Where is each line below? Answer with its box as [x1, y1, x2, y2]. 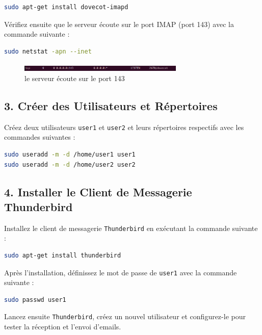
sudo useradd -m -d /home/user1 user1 [4, 151, 136, 159]
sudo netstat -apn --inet [4, 47, 92, 55]
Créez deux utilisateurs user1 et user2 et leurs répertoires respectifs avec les [4, 121, 244, 132]
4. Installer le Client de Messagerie [4, 184, 192, 199]
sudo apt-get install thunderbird [4, 252, 121, 260]
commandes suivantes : [4, 132, 75, 142]
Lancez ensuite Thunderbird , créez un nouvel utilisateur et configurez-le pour [4, 311, 246, 322]
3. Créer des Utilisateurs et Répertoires [4, 97, 218, 113]
